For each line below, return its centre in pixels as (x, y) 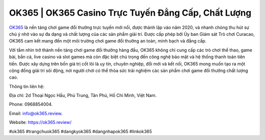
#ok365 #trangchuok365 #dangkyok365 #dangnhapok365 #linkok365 (80, 131)
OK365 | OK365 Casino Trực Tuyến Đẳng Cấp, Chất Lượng (130, 13)
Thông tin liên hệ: (27, 86)
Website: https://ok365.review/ (40, 122)
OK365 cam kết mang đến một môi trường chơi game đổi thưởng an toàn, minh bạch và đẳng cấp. (108, 41)
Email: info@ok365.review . (36, 113)
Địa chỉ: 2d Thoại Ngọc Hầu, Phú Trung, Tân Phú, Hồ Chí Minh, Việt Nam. (83, 95)
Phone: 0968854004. (31, 104)
